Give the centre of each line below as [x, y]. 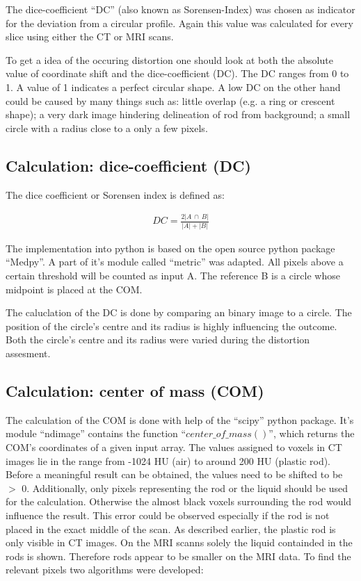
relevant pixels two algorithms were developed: [105, 570]
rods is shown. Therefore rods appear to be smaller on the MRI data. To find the [178, 556]
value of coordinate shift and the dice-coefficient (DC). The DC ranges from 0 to [177, 73]
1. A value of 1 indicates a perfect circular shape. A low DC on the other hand [173, 87]
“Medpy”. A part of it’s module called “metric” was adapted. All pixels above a [175, 262]
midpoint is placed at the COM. [74, 289]
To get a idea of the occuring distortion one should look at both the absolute [169, 59]
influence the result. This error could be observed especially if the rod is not [168, 515]
